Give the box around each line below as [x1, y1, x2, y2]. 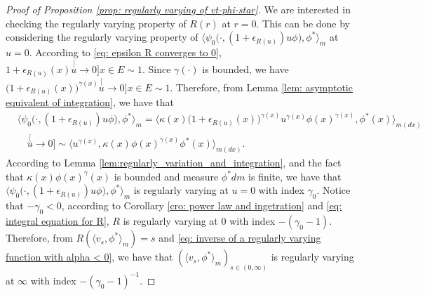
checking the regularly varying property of [6, 15, 187, 30]
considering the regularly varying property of [6, 29, 198, 44]
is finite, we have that [248, 169, 342, 183]
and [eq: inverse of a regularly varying [158, 230, 321, 245]
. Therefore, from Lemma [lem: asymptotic [170, 79, 353, 94]
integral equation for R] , [6, 214, 109, 228]
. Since [142, 62, 171, 76]
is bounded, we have [202, 62, 289, 76]
